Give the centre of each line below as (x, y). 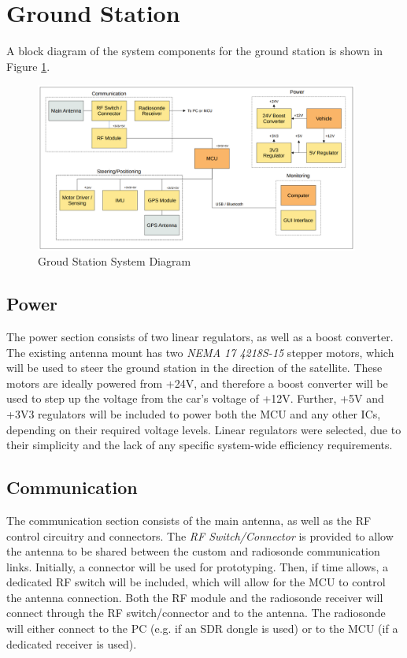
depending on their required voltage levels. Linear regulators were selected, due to (204, 429)
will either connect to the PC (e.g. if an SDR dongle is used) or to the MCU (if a (202, 628)
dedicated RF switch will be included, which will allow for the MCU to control (196, 582)
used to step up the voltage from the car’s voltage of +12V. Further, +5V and (195, 398)
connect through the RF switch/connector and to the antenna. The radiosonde (196, 613)
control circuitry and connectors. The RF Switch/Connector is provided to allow (200, 535)
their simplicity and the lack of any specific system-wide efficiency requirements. (200, 445)
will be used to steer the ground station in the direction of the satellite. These (194, 368)
